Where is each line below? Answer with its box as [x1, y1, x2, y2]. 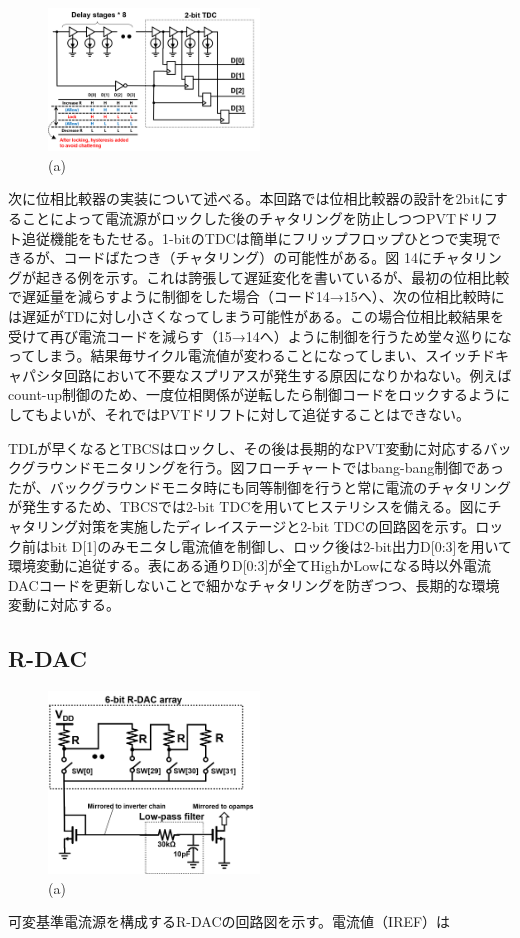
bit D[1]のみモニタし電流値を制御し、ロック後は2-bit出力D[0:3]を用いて [49, 535, 512, 556]
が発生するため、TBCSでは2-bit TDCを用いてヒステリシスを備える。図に [8, 496, 488, 517]
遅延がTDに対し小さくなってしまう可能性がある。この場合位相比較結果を [21, 306, 505, 327]
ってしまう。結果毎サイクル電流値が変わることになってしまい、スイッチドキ [8, 345, 510, 366]
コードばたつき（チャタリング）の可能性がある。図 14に [63, 247, 432, 268]
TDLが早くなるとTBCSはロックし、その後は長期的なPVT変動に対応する [8, 437, 484, 458]
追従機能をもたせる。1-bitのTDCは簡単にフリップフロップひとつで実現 [21, 227, 487, 248]
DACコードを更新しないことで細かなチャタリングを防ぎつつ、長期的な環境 [8, 574, 500, 595]
